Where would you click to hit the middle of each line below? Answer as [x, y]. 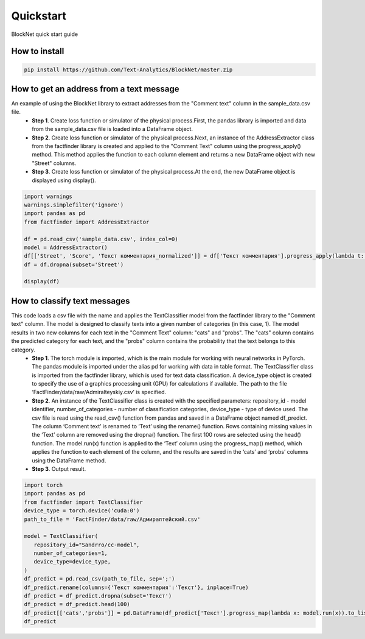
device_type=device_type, [72, 562]
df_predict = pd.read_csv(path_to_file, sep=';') [99, 579]
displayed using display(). [64, 180]
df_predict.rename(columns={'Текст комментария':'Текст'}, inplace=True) [136, 587]
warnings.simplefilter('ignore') [74, 205]
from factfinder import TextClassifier [83, 502]
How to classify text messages [71, 301]
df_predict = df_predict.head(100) [77, 604]
